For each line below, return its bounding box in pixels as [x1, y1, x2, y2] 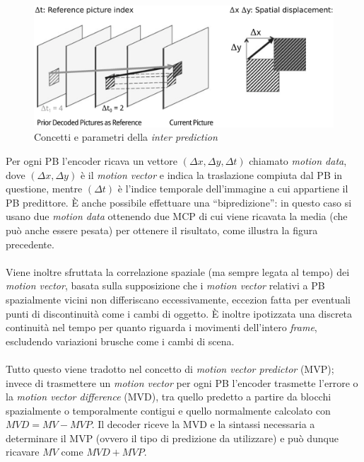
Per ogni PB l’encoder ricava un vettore [6, 154, 178, 168]
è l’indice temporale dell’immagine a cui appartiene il [117, 181, 348, 196]
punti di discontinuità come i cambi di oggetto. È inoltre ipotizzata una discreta [6, 306, 353, 320]
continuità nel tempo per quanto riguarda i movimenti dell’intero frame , [6, 320, 317, 335]
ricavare [6, 444, 40, 459]
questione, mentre [6, 181, 83, 196]
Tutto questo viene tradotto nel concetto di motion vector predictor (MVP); [6, 361, 334, 376]
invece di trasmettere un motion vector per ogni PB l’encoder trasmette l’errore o [6, 375, 358, 390]
